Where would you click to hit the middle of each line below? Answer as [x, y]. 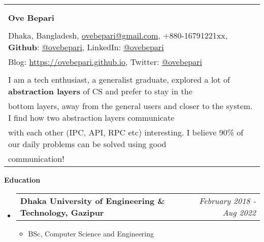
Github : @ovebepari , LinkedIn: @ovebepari [86, 47]
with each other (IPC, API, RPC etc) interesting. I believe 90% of [126, 132]
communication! [36, 159]
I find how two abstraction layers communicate [91, 117]
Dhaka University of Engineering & [92, 200]
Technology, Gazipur [62, 212]
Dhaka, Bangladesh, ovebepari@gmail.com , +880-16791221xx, [118, 35]
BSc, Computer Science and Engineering [91, 233]
